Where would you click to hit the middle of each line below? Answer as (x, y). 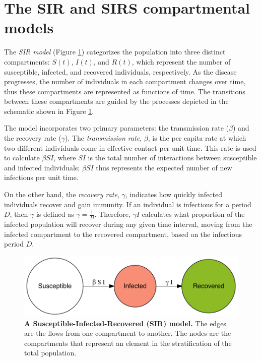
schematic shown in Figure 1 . (49, 111)
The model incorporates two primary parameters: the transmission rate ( (116, 128)
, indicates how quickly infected (174, 194)
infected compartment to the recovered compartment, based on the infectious (123, 234)
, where (65, 158)
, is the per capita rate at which (197, 138)
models (29, 27)
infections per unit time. (41, 177)
